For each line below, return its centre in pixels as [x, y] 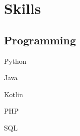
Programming [40, 40]
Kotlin [14, 94]
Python [15, 61]
